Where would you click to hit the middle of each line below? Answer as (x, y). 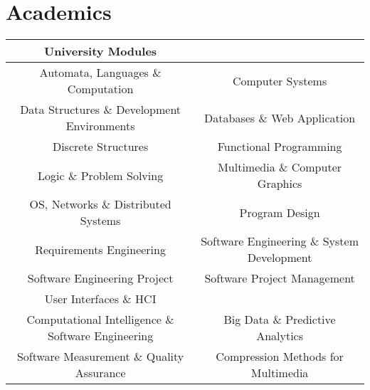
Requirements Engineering (100, 249)
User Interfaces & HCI (100, 299)
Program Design (280, 212)
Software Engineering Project (100, 278)
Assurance (100, 373)
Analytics (280, 336)
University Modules (101, 51)
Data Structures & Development (101, 110)
